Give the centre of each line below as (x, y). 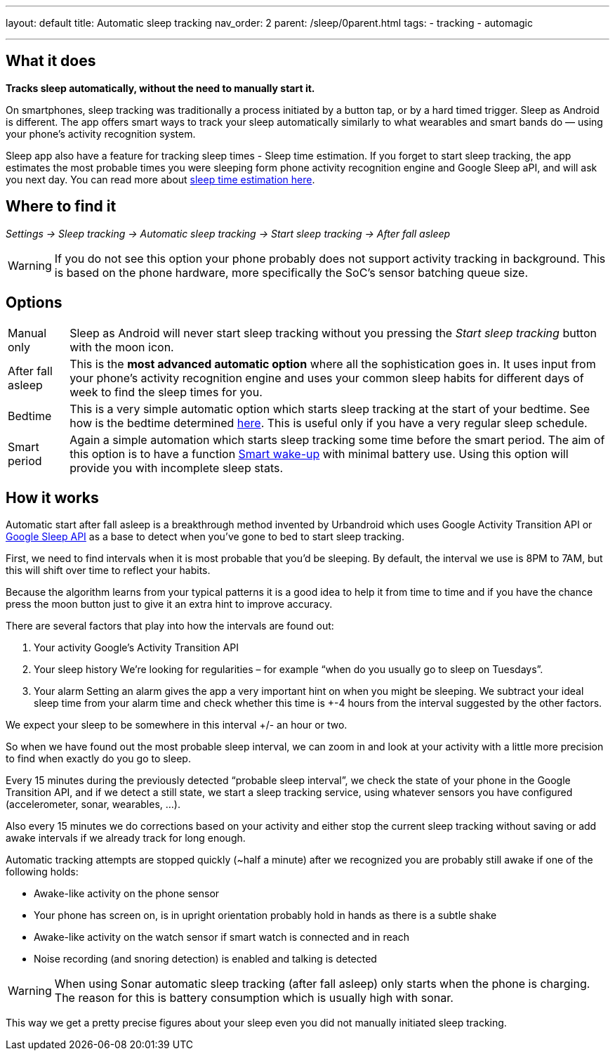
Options (34, 303)
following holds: (42, 872)
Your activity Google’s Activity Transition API (136, 648)
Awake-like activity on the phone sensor (127, 894)
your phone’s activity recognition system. (101, 133)
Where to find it (61, 207)
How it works (52, 497)
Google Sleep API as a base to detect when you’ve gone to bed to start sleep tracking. (205, 537)
